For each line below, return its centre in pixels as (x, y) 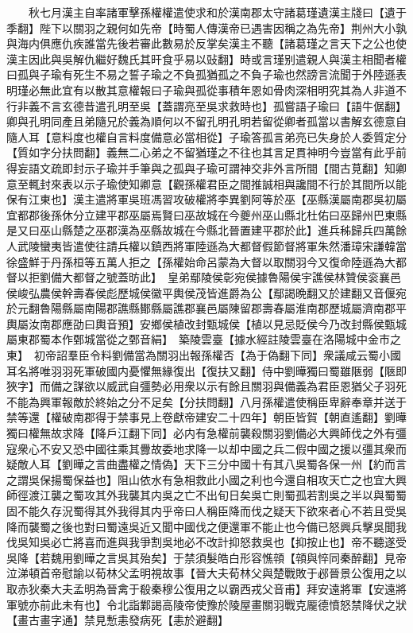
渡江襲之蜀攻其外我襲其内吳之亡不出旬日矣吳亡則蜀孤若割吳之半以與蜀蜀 (217, 495)
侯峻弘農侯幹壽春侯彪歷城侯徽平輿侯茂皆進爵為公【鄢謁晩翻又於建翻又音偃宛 (206, 292)
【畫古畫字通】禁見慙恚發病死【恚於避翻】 (118, 620)
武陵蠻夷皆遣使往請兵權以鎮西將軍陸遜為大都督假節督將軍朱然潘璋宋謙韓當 (212, 245)
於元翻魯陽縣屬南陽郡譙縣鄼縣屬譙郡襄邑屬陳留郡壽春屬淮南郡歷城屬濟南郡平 (206, 308)
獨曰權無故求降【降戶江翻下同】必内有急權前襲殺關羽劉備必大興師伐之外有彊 (206, 433)
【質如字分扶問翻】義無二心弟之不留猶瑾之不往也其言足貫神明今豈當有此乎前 (206, 152)
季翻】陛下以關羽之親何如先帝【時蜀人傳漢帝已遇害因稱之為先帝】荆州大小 (201, 27)
